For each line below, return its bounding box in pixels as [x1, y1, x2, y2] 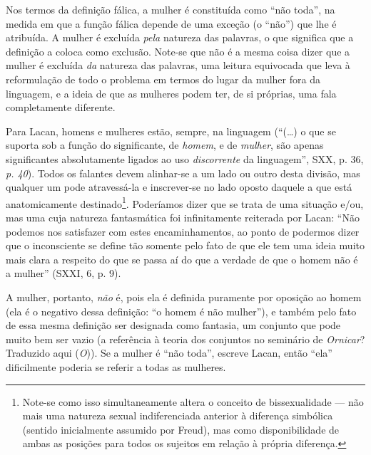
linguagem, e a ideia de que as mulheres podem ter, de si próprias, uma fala [6, 85, 337, 100]
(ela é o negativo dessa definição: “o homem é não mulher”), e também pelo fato [6, 303, 357, 318]
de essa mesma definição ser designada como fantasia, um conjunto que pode [6, 318, 341, 333]
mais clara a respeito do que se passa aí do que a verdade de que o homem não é [6, 251, 358, 266]
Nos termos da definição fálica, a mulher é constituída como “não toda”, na [6, 2, 335, 16]
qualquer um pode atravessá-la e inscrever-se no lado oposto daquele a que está [6, 179, 352, 194]
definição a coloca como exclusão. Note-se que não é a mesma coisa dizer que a [6, 43, 350, 58]
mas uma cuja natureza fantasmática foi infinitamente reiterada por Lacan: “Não [6, 209, 360, 224]
